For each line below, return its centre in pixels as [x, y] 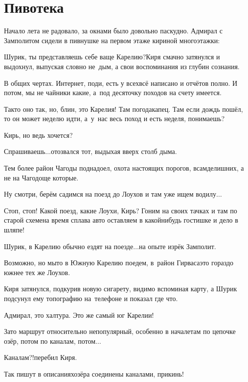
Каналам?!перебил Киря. [41, 357]
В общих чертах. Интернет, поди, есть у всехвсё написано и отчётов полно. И [121, 83]
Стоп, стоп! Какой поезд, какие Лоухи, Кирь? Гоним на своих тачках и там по [121, 210]
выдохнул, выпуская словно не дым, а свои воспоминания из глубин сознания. [122, 66]
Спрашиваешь [25, 151]
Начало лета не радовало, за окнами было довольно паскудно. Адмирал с [113, 31]
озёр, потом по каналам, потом [50, 341]
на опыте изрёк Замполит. [177, 246]
